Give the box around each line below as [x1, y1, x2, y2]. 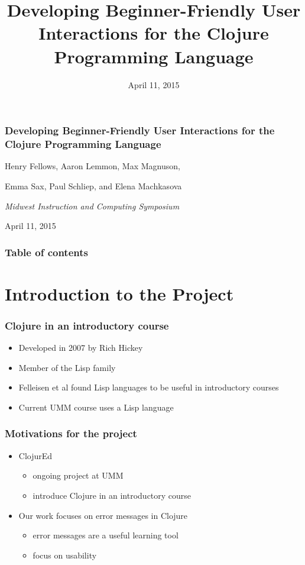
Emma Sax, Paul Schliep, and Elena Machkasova [5, 179, 182, 192]
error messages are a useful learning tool [33, 529, 179, 541]
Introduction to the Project [5, 281, 234, 305]
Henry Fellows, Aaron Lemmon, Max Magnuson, [5, 160, 180, 172]
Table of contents [5, 244, 88, 259]
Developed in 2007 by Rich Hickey [18, 341, 143, 354]
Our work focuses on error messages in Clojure [18, 509, 188, 521]
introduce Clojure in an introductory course [33, 489, 192, 501]
